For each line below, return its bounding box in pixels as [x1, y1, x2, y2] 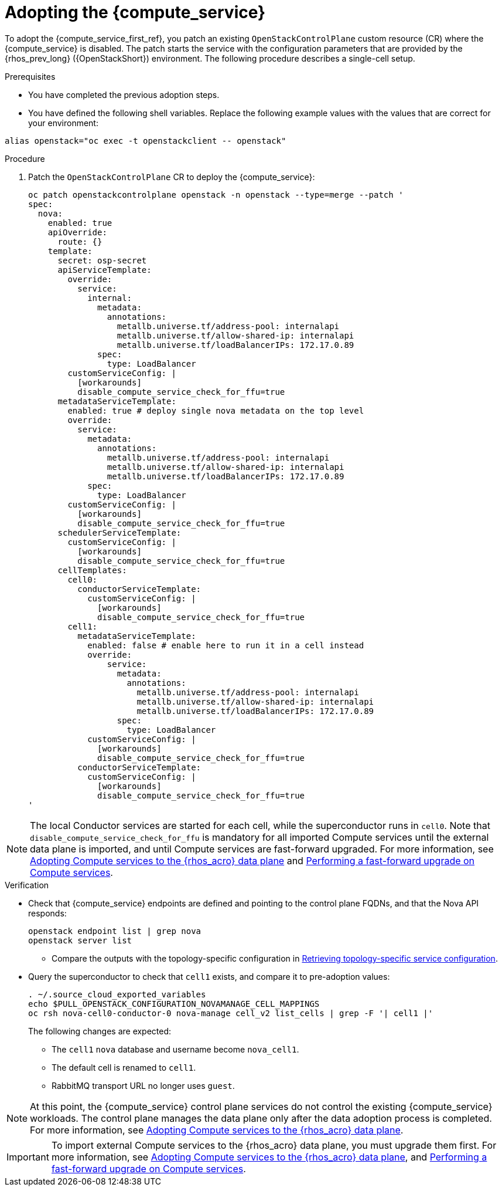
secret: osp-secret [57, 255, 147, 265]
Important [6, 1151, 49, 1163]
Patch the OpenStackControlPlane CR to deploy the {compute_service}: [28, 171, 315, 182]
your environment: [28, 117, 98, 128]
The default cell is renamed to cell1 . [52, 1062, 196, 1072]
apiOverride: [47, 227, 107, 237]
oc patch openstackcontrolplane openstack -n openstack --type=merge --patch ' [28, 190, 404, 199]
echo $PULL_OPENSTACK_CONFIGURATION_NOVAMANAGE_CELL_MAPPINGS [28, 999, 320, 1009]
